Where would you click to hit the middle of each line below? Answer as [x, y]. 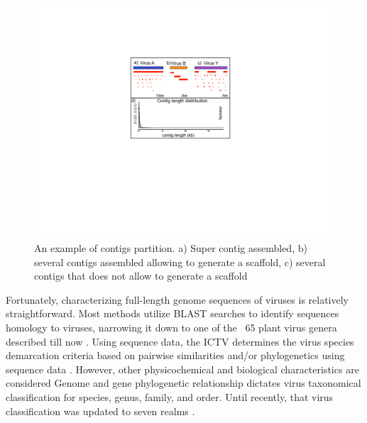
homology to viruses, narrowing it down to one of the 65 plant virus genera [171, 328]
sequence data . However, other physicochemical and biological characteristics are [182, 369]
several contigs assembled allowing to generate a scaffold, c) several [180, 262]
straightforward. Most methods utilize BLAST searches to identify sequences [172, 313]
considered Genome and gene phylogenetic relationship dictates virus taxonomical [183, 383]
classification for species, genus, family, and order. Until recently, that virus [170, 397]
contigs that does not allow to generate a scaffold [141, 276]
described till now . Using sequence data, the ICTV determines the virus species [180, 341]
